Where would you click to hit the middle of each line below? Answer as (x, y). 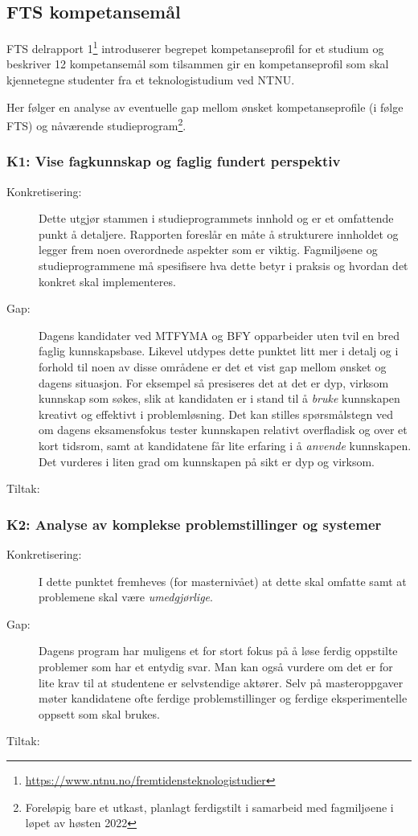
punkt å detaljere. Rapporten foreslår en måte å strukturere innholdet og (219, 234)
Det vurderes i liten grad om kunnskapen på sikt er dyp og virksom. (207, 461)
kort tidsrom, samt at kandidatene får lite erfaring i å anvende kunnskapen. (225, 446)
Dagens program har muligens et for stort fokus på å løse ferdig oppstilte (218, 651)
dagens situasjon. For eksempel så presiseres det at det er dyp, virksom (214, 382)
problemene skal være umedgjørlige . (126, 597)
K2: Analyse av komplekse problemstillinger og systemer (194, 524)
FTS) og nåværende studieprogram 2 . (96, 124)
